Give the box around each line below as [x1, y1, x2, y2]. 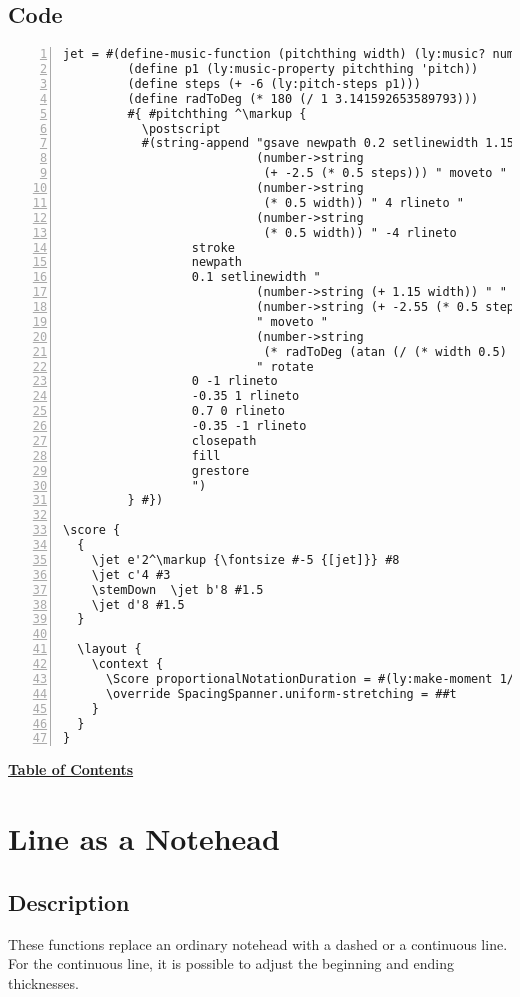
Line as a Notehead [8, 818, 280, 859]
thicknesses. [8, 972, 79, 993]
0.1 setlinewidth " [191, 270, 321, 285]
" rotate [256, 359, 314, 374]
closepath [191, 433, 257, 448]
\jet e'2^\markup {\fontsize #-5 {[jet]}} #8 [91, 552, 400, 567]
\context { [91, 657, 164, 672]
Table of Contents [8, 759, 134, 780]
